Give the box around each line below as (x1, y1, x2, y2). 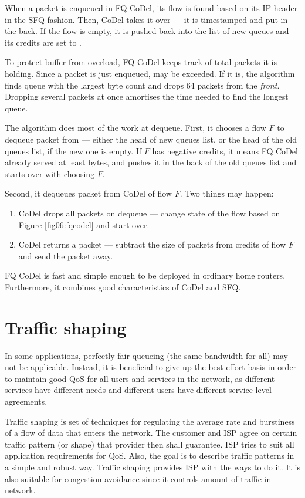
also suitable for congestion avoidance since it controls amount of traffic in (5, 472, 272, 485)
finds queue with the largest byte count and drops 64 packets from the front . (5, 79, 280, 91)
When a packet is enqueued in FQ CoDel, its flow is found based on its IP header (5, 2, 298, 13)
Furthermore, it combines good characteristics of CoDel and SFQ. (5, 280, 241, 293)
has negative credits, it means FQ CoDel (152, 144, 298, 157)
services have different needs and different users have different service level (5, 384, 272, 396)
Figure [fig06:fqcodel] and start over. (18, 218, 150, 231)
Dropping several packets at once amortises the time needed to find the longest (5, 90, 289, 103)
